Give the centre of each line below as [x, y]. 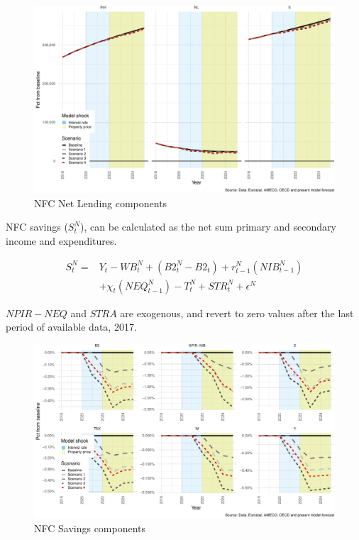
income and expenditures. [61, 240]
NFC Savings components [90, 528]
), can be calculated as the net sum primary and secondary [208, 227]
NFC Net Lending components [101, 203]
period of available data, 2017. [71, 327]
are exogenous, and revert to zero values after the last [237, 313]
